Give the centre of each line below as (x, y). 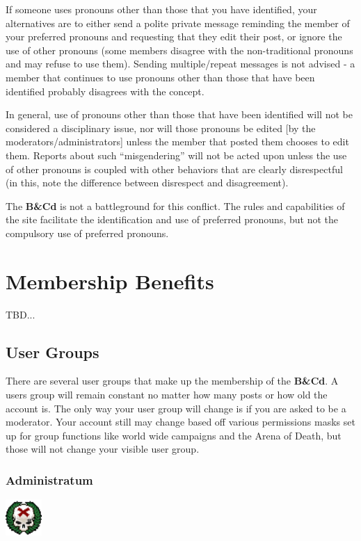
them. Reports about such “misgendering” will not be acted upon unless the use (176, 155)
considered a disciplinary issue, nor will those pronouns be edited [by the (161, 128)
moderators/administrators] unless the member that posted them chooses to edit (177, 142)
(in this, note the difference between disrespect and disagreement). (147, 183)
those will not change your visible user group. (103, 449)
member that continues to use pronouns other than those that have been (160, 77)
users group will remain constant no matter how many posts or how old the (167, 395)
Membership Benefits (110, 281)
